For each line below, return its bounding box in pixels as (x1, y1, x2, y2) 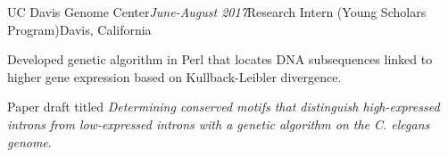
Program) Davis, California (7, 20, 152, 38)
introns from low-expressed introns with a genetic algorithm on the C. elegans (7, 114, 430, 133)
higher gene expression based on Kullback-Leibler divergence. (7, 67, 342, 86)
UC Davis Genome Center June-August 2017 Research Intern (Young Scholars (7, 3, 427, 21)
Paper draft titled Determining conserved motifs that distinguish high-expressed (7, 97, 440, 116)
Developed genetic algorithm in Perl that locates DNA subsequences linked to (7, 50, 433, 69)
